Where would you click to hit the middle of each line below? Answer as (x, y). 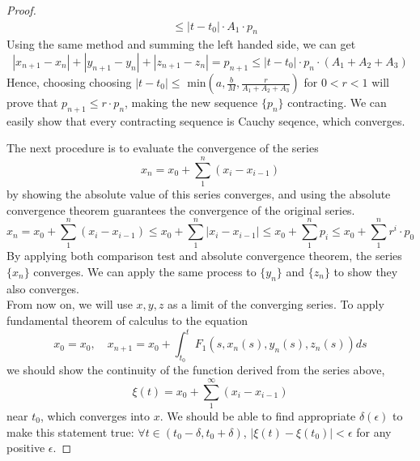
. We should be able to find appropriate (258, 416)
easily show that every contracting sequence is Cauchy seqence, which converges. (206, 120)
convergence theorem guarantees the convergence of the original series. (181, 209)
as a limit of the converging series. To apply (276, 304)
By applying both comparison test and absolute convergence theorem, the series (204, 256)
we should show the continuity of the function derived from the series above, (196, 370)
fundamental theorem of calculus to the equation (127, 320)
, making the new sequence (191, 102)
